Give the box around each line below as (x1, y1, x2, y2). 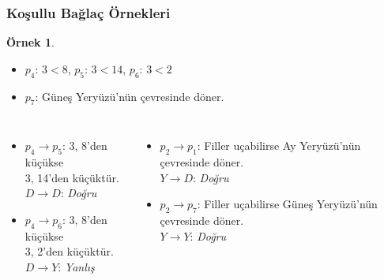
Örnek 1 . (6, 34, 55, 50)
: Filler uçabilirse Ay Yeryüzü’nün (197, 137, 361, 154)
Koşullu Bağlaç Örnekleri (6, 2, 171, 22)
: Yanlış (58, 258, 95, 274)
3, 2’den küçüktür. (24, 243, 114, 259)
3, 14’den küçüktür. (24, 169, 119, 185)
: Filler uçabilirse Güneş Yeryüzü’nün (197, 196, 378, 212)
